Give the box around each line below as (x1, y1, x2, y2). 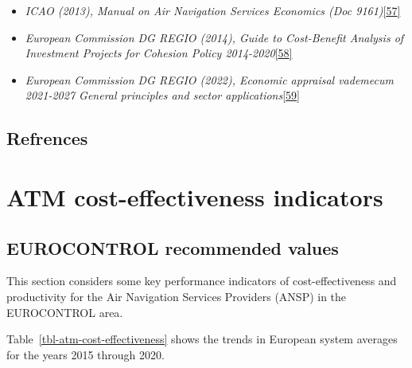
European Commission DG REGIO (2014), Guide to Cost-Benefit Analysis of (25, 29, 404, 45)
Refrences (6, 126, 88, 151)
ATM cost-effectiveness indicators (6, 180, 383, 213)
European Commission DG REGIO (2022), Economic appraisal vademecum (25, 71, 394, 88)
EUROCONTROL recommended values (6, 235, 339, 260)
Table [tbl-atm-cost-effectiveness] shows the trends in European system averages (6, 331, 398, 347)
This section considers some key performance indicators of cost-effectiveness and (6, 272, 397, 289)
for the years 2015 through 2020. (6, 346, 165, 362)
